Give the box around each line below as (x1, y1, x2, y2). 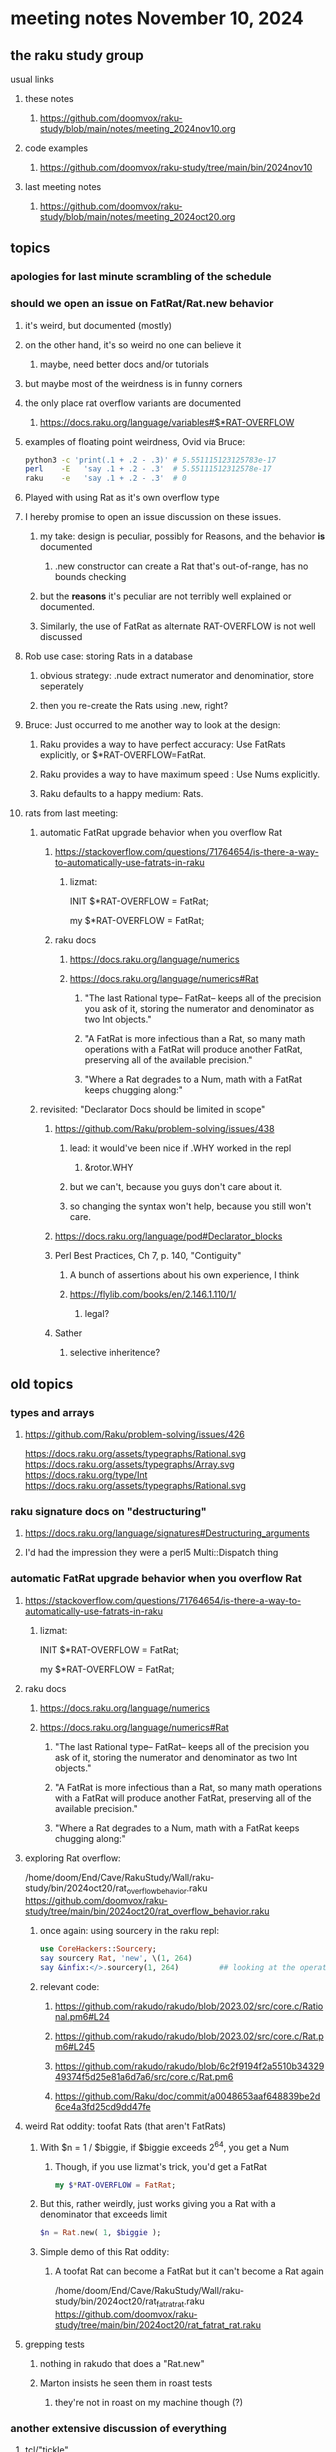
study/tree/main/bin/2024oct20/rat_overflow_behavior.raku (24, 1905, 270, 1917)
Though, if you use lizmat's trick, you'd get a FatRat (54, 2160, 268, 2172)
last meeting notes (24, 181, 102, 192)
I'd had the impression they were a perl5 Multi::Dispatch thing (24, 1547, 279, 1559)
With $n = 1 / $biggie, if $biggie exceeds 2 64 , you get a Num (39, 2139, 290, 2153)
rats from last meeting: (24, 807, 119, 819)
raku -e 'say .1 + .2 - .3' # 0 (24, 473, 187, 484)
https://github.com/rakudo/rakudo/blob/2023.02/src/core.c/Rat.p (54, 2030, 324, 2042)
